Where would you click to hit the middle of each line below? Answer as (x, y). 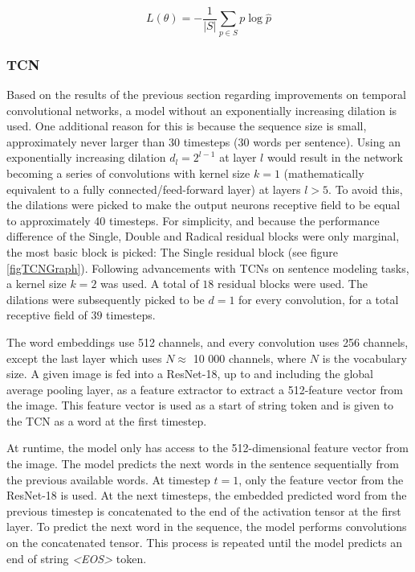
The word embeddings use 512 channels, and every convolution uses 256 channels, (207, 342)
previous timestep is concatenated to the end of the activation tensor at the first (204, 510)
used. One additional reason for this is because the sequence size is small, (187, 126)
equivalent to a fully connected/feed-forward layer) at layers (154, 189)
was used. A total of (150, 284)
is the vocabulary (364, 358)
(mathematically (324, 173)
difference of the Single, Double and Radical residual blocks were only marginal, (203, 236)
